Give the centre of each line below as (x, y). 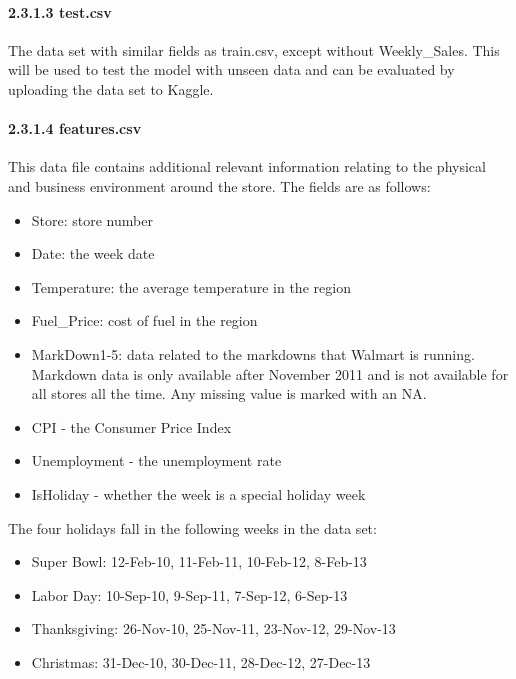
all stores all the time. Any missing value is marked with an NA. (229, 393)
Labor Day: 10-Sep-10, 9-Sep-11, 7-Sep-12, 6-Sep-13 (189, 594)
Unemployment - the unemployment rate (156, 460)
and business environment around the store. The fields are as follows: (219, 185)
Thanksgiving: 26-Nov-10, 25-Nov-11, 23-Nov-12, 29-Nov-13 (213, 628)
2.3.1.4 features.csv (75, 128)
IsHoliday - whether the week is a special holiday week (198, 493)
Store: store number (92, 219)
